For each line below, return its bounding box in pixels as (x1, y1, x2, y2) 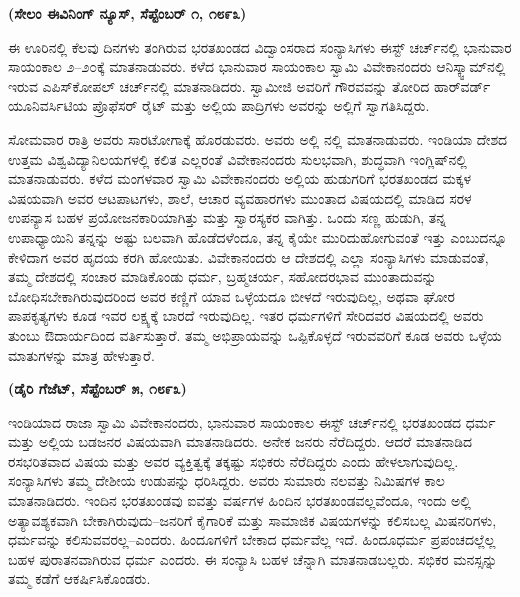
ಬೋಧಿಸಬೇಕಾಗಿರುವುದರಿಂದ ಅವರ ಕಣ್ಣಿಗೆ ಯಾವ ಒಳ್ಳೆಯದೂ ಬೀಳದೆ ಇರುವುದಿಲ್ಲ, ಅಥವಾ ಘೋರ (8, 285, 455, 306)
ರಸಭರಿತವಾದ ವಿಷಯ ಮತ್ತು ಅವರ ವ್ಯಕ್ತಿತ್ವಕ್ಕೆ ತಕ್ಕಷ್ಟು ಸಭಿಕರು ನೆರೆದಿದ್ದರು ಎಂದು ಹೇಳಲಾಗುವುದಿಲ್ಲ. (8, 450, 459, 471)
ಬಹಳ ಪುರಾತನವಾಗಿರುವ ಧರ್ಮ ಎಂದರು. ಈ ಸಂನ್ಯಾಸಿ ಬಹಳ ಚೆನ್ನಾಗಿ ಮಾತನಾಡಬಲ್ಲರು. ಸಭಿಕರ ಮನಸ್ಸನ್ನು (8, 548, 498, 569)
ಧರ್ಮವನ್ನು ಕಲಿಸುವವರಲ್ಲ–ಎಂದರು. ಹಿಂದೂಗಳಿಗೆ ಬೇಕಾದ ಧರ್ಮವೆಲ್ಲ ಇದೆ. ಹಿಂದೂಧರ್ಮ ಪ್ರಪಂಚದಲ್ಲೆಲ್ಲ (8, 529, 496, 550)
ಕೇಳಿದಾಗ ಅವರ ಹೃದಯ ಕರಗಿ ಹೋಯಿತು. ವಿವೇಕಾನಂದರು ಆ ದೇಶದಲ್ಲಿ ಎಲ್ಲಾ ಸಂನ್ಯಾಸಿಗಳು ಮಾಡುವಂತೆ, (8, 246, 489, 267)
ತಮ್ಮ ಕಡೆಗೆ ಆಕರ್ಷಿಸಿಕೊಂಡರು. (8, 568, 151, 589)
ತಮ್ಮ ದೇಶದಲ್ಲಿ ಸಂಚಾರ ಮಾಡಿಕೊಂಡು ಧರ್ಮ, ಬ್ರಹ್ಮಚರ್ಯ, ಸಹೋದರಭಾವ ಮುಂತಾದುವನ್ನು (8, 266, 437, 287)
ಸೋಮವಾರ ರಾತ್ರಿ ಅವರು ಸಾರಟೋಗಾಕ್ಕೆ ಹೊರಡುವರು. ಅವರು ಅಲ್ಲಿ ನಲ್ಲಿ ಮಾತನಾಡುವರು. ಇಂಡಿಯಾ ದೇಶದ (8, 128, 508, 149)
